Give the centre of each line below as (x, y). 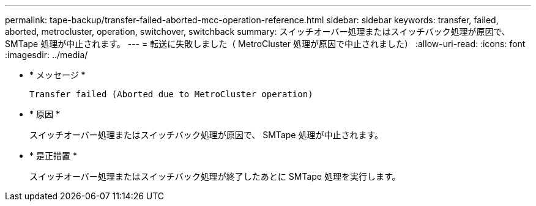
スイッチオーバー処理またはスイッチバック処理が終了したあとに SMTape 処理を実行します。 (215, 176)
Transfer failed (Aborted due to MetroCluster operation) (171, 94)
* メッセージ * (58, 75)
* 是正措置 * (53, 156)
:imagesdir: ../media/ (47, 55)
